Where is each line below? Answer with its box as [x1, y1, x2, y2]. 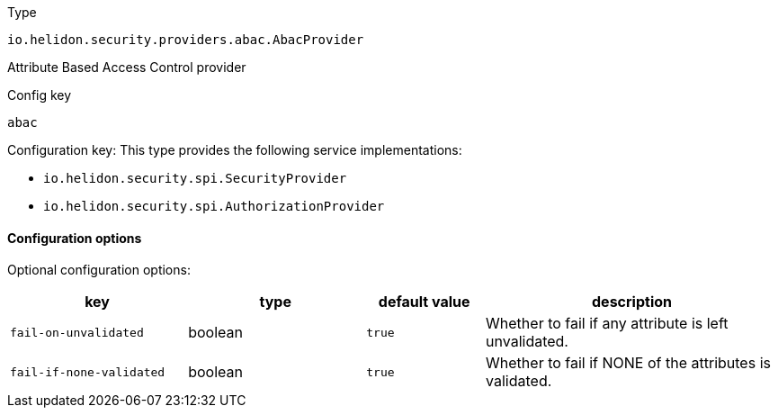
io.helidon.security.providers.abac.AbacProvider [7, 32, 364, 47]
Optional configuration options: [7, 262, 191, 278]
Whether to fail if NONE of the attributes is [486, 354, 771, 373]
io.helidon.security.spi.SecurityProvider [43, 171, 347, 185]
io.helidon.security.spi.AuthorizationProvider [43, 199, 385, 213]
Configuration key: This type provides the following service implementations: [7, 142, 462, 158]
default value [378, 293, 470, 311]
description [592, 293, 672, 311]
